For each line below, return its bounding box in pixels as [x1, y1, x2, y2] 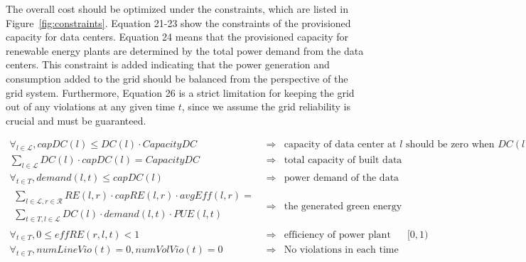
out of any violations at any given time [6, 99, 176, 114]
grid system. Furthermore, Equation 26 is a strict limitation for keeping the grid [6, 85, 355, 100]
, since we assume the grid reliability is [181, 99, 350, 114]
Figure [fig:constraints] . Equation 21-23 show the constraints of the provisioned [6, 15, 351, 30]
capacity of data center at [284, 140, 397, 150]
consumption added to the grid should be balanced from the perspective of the [6, 70, 348, 85]
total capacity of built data [284, 155, 402, 166]
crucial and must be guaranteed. [6, 112, 146, 127]
